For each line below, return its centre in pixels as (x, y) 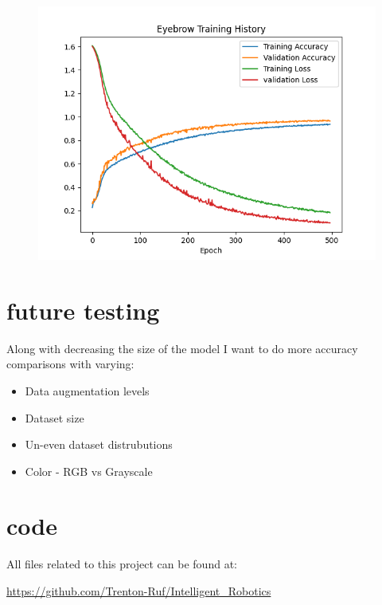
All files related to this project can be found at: (122, 564)
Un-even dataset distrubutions (99, 444)
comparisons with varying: (70, 364)
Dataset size (55, 417)
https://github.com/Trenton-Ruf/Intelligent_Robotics (139, 591)
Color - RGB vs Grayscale (89, 471)
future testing (83, 310)
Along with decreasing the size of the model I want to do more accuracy (182, 348)
